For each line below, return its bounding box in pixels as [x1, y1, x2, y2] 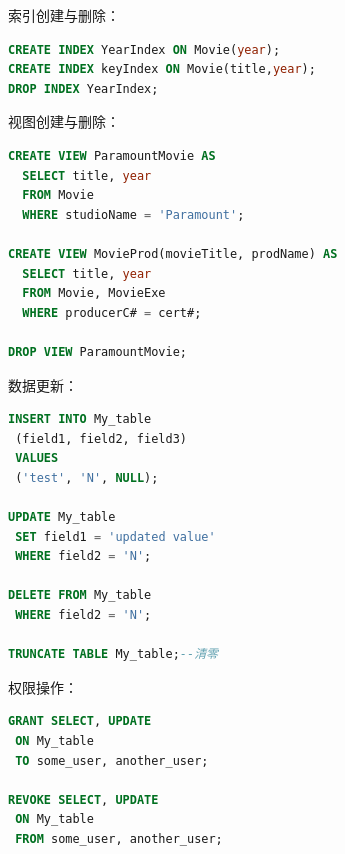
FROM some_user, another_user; [15, 831, 223, 846]
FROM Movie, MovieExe [22, 286, 166, 301]
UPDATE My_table [8, 510, 116, 525]
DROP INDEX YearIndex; [8, 81, 159, 96]
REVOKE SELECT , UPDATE [8, 792, 159, 807]
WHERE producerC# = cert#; [22, 305, 202, 320]
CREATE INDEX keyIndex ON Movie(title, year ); [8, 62, 316, 77]
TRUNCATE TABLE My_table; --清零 [8, 647, 218, 662]
